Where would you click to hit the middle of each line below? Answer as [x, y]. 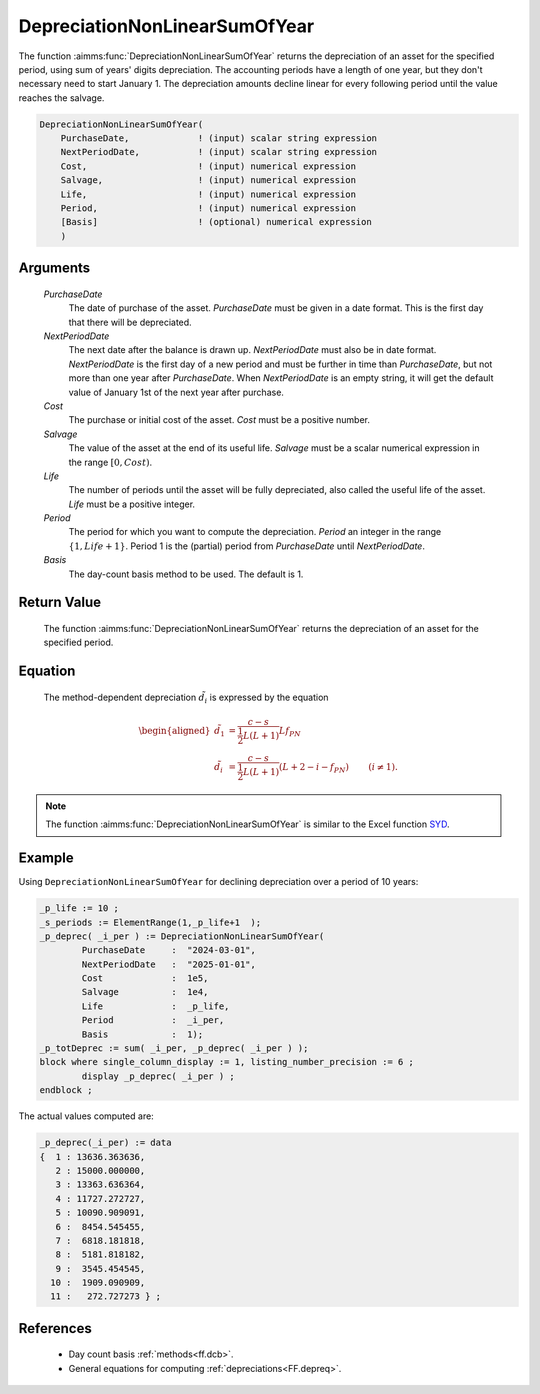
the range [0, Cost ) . [110, 462]
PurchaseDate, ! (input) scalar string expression [219, 138]
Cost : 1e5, [145, 978]
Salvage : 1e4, [145, 992]
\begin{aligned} [174, 731]
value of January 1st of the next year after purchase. [176, 392]
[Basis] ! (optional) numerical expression [216, 222]
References [55, 1328]
